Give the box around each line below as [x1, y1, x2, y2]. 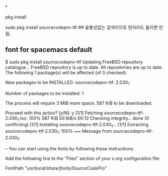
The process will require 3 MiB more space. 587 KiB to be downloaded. [5, 100, 153, 106]
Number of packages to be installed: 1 [5, 90, 84, 96]
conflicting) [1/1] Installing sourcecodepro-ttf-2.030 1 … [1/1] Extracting [5, 122, 149, 129]
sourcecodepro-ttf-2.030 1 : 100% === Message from [5, 128, 112, 135]
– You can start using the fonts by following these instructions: [5, 145, 134, 151]
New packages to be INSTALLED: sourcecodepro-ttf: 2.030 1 [5, 79, 130, 86]
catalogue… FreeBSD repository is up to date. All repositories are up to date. [5, 64, 163, 70]
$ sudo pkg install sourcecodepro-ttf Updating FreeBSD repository [5, 59, 143, 65]
